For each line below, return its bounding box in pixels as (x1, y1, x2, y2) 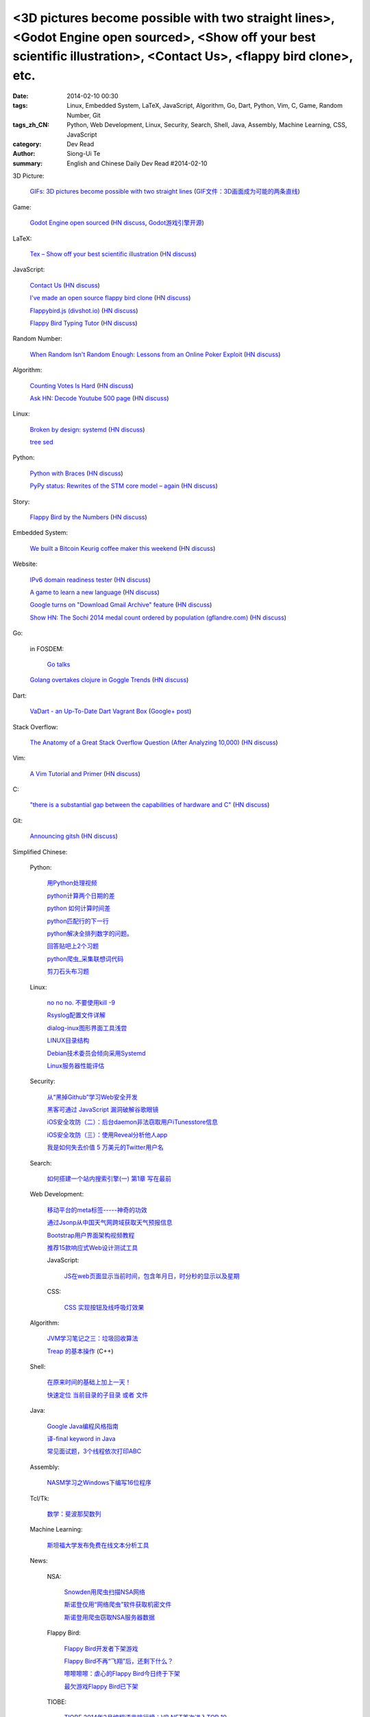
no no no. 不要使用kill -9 (47, 998, 116, 1006)
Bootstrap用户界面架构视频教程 (47, 1231, 135, 1239)
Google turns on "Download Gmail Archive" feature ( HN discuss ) (29, 601, 212, 609)
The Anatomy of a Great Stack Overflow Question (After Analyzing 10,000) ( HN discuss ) (29, 738, 278, 747)
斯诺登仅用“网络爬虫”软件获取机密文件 (64, 1600, 172, 1608)
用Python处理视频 (47, 879, 97, 887)
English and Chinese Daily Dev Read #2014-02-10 (66, 159, 208, 168)
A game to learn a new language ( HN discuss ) (29, 588, 160, 596)
